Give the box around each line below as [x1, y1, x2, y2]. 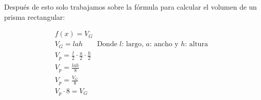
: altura [185, 41, 208, 48]
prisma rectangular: [4, 11, 65, 22]
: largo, [121, 41, 144, 48]
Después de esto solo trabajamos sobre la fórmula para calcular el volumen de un [4, 2, 257, 12]
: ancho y [149, 41, 178, 48]
